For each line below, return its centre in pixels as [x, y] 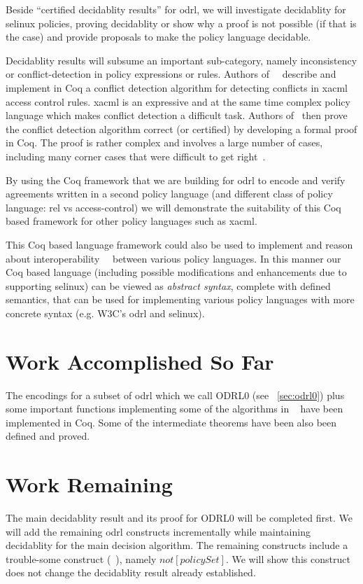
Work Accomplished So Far [140, 361]
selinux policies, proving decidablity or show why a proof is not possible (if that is [181, 23]
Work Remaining [89, 484]
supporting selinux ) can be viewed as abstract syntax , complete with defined [168, 285]
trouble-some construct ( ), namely [81, 558]
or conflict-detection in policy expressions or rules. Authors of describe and [171, 74]
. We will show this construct [288, 558]
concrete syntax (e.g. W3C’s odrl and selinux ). [105, 313]
